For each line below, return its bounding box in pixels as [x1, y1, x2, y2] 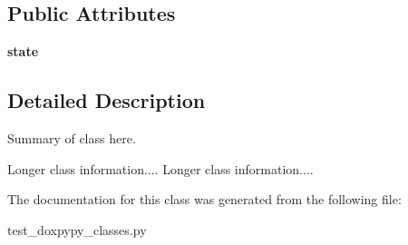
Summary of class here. [7, 129, 136, 147]
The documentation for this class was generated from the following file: [7, 190, 402, 209]
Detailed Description [7, 86, 206, 114]
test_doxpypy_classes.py [7, 220, 147, 239]
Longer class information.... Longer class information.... [7, 159, 314, 178]
